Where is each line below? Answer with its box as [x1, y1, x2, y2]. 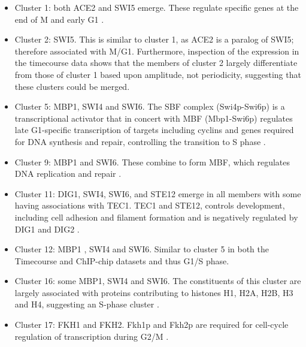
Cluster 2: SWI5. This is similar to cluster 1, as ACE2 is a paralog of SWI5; [14, 33, 294, 46]
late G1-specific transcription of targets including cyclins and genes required [14, 123, 294, 136]
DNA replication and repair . [14, 167, 122, 180]
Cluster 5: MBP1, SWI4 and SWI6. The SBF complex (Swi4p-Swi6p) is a [14, 100, 285, 113]
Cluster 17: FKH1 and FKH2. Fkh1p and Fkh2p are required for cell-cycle [14, 318, 289, 331]
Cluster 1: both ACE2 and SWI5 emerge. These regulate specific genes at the [14, 1, 299, 13]
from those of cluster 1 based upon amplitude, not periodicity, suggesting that [14, 68, 301, 80]
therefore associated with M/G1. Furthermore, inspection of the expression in [14, 44, 299, 57]
